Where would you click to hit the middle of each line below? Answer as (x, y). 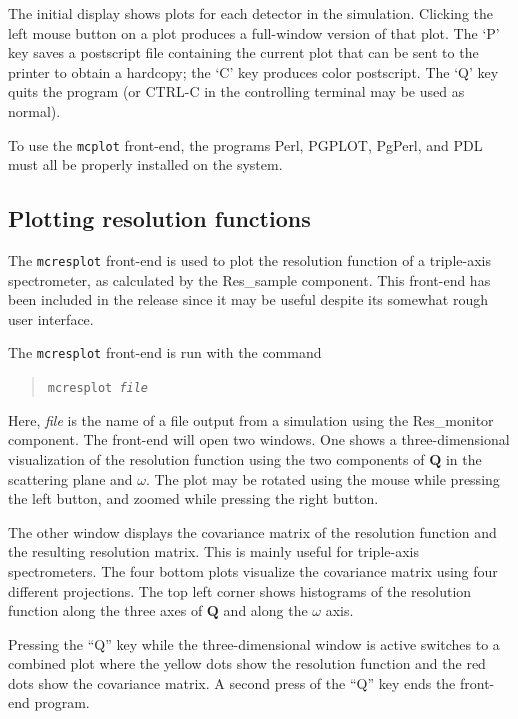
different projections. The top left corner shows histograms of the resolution (240, 590)
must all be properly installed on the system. (145, 164)
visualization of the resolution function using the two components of (216, 458)
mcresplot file (98, 388)
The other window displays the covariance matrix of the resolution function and (252, 531)
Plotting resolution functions (159, 218)
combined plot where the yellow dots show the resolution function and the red (247, 663)
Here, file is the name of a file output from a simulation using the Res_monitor (251, 419)
